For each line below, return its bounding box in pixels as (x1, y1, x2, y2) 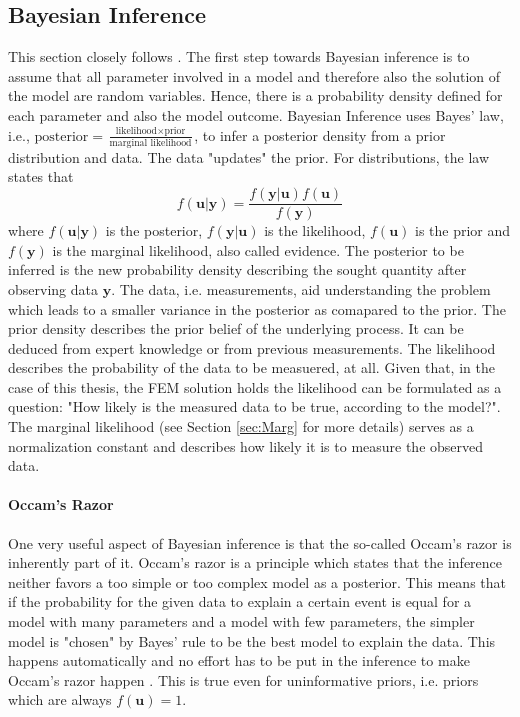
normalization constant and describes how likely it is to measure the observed (8, 435, 484, 456)
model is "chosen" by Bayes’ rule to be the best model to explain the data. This (8, 630, 496, 651)
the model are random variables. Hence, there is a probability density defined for (8, 85, 503, 106)
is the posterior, (105, 220, 203, 241)
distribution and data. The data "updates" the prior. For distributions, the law (8, 146, 490, 167)
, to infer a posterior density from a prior (194, 124, 446, 145)
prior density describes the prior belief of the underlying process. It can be (8, 318, 464, 339)
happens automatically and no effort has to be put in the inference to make (8, 650, 470, 671)
